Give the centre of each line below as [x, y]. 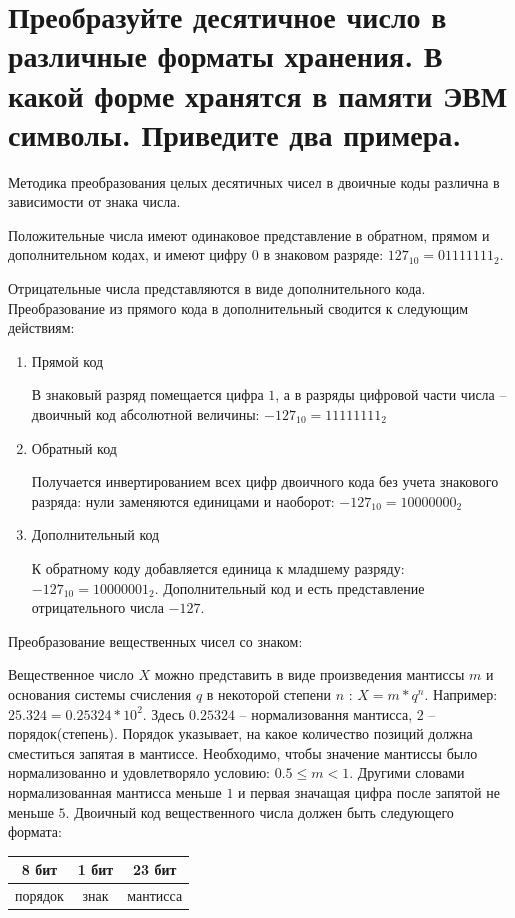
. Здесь [163, 713]
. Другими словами [407, 772]
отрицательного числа [97, 607]
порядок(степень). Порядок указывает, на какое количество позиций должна [240, 733]
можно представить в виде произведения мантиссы [309, 674]
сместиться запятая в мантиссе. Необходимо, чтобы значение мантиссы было [243, 752]
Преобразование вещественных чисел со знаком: [155, 640]
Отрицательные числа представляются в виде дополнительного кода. [217, 288]
